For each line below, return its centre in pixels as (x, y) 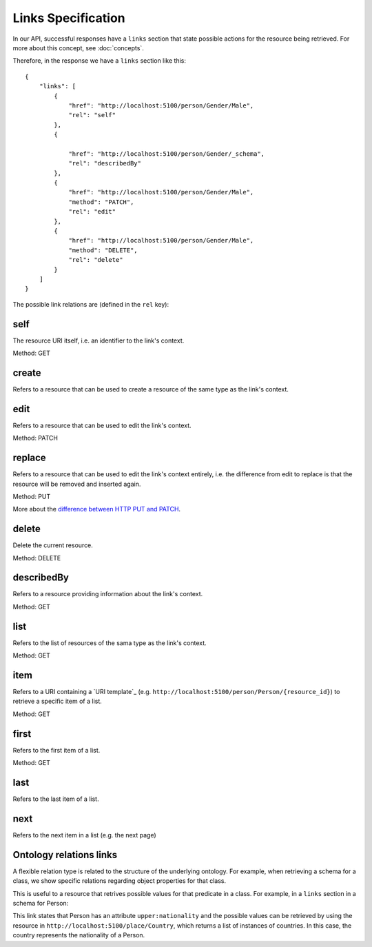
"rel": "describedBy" (105, 163)
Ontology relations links (65, 855)
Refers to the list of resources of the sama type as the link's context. (110, 643)
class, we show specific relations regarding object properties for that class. (120, 881)
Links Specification (69, 18)
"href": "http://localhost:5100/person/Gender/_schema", (167, 154)
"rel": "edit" (92, 212)
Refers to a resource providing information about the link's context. (108, 594)
